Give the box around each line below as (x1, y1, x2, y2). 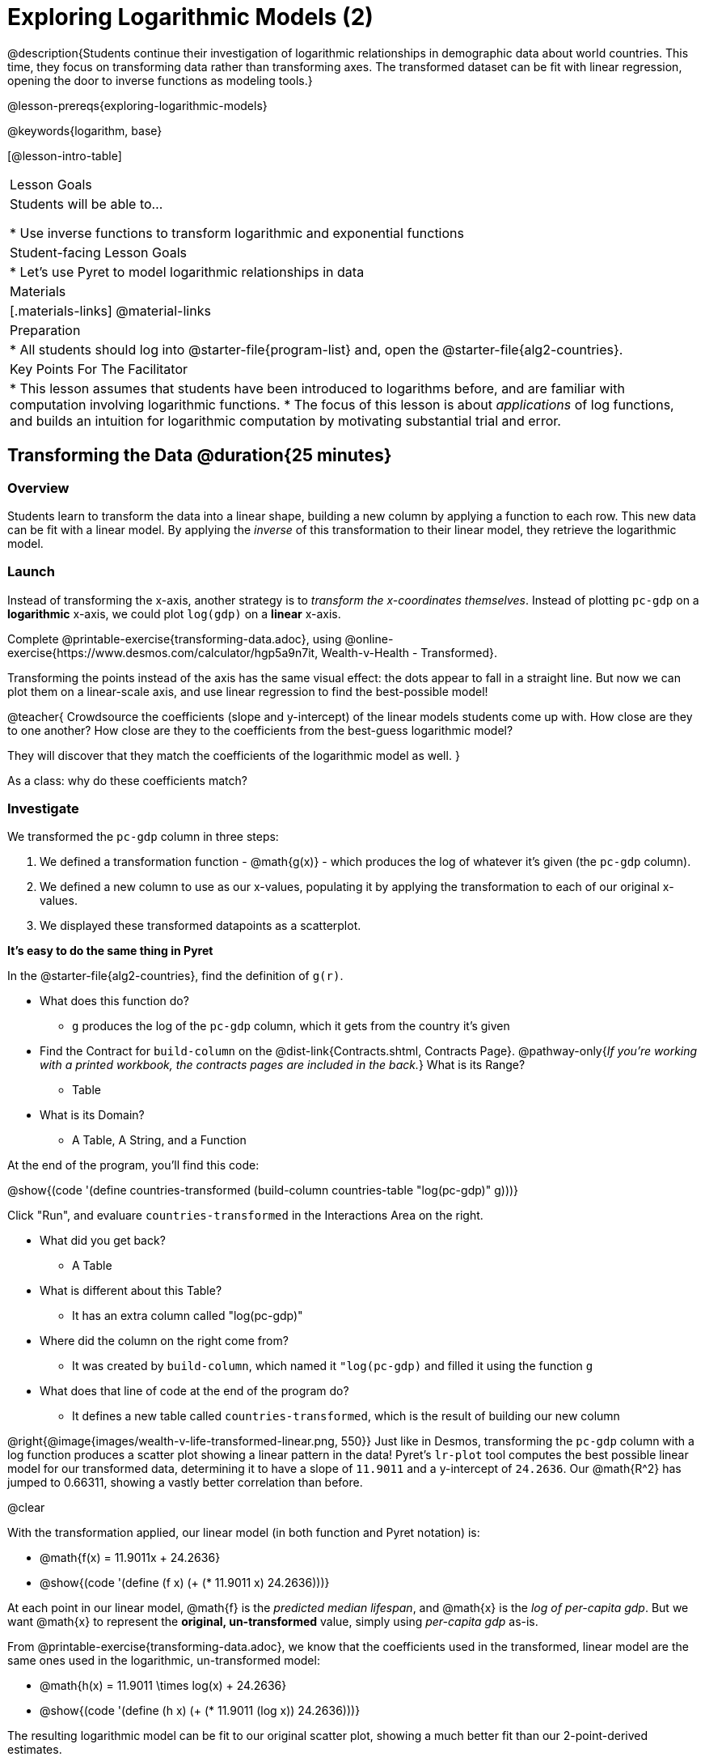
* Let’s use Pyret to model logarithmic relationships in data (10, 263, 365, 280)
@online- (344, 631, 394, 646)
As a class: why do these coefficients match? (7, 773, 247, 787)
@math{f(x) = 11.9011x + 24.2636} (40, 1551, 221, 1565)
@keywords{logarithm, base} (7, 123, 163, 138)
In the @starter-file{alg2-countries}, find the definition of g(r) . (7, 969, 344, 983)
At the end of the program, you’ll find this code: (7, 1158, 260, 1173)
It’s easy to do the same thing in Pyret (7, 944, 213, 958)
